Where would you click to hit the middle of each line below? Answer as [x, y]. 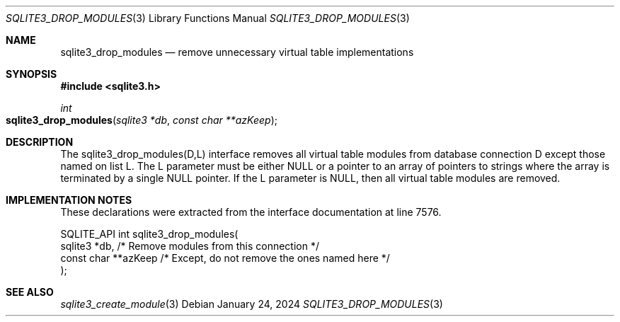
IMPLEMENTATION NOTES [69, 200]
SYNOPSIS [31, 74]
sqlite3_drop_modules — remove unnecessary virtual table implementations [237, 52]
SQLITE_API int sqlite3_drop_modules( [149, 234]
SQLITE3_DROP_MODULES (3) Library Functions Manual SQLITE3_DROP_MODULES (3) [208, 18]
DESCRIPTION [40, 142]
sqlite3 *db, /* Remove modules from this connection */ [190, 246]
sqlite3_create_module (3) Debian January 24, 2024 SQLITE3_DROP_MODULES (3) [252, 304]
